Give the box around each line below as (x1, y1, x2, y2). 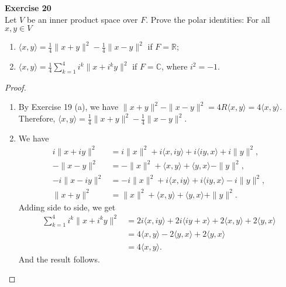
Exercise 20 (5, 2, 51, 13)
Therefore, (18, 112, 56, 124)
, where (161, 60, 188, 72)
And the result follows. (18, 253, 100, 265)
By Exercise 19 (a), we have (18, 101, 119, 113)
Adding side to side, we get (18, 200, 116, 213)
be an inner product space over (26, 13, 138, 25)
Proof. (5, 81, 26, 93)
